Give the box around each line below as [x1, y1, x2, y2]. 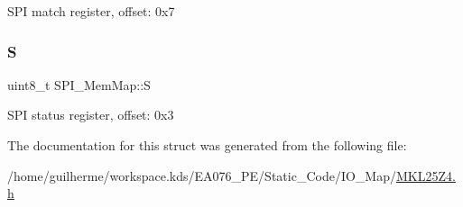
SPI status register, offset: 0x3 [7, 105, 174, 124]
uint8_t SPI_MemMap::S [7, 75, 151, 94]
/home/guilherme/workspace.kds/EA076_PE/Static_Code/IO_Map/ [7, 166, 396, 184]
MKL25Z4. [395, 166, 456, 184]
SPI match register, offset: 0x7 [7, 2, 175, 20]
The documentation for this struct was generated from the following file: [7, 136, 407, 154]
